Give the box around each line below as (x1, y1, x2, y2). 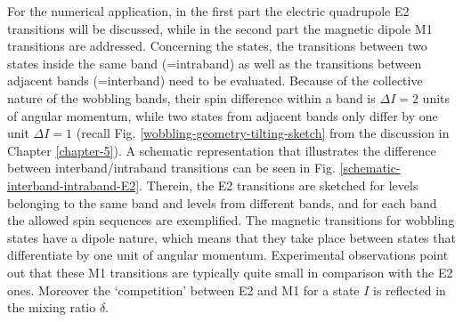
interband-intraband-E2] (7, 175, 140, 194)
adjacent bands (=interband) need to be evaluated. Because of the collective (7, 71, 423, 90)
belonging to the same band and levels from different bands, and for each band (7, 193, 437, 212)
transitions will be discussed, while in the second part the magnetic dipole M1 (7, 19, 433, 37)
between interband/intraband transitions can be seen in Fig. (7, 158, 336, 177)
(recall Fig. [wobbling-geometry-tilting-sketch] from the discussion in (76, 124, 450, 142)
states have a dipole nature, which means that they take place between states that (7, 228, 456, 246)
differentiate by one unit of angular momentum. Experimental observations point (7, 246, 449, 264)
